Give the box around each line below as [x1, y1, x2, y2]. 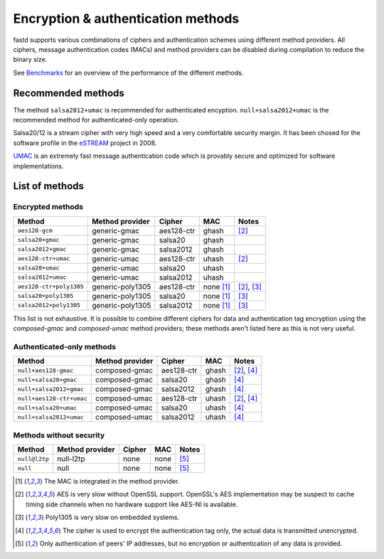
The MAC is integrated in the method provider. [43, 477, 180, 486]
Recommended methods [13, 87, 124, 99]
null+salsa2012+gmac [17, 385, 85, 393]
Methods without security [13, 430, 105, 440]
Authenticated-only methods [13, 341, 117, 351]
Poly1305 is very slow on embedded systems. [45, 513, 180, 522]
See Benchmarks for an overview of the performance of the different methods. [13, 68, 244, 77]
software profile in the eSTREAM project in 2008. [13, 139, 157, 147]
